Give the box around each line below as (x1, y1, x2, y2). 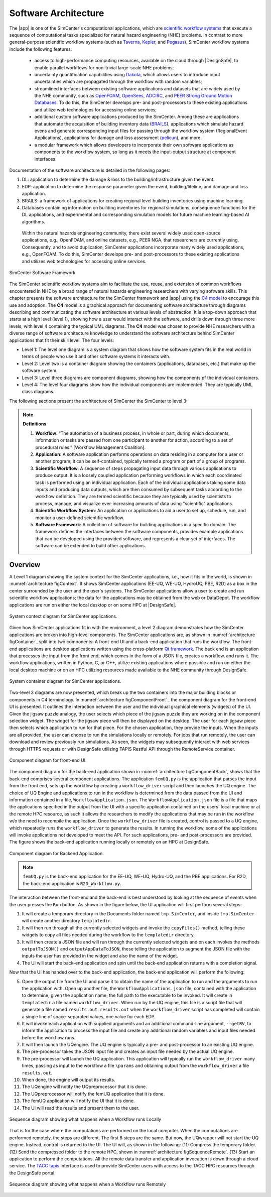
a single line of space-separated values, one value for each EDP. (22, 1013, 156, 1019)
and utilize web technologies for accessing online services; (34, 106, 157, 112)
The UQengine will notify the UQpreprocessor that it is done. (22, 1084, 148, 1090)
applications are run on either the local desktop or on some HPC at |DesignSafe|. (9, 602, 177, 608)
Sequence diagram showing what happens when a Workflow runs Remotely (9, 1181, 166, 1187)
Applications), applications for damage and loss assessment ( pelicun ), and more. (34, 135, 202, 141)
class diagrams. (22, 389, 55, 395)
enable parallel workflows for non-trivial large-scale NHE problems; (34, 64, 174, 70)
